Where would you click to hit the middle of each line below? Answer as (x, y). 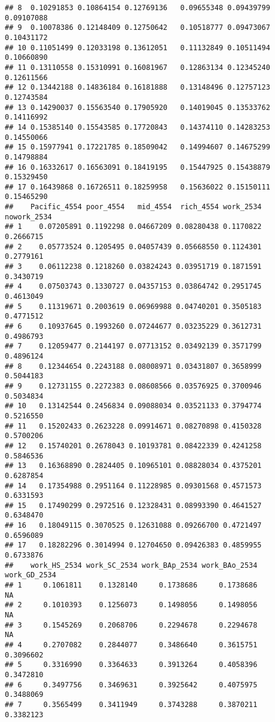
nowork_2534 (28, 217)
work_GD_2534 (30, 575)
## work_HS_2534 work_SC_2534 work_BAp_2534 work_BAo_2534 (131, 565)
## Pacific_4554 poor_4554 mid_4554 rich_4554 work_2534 (133, 207)
